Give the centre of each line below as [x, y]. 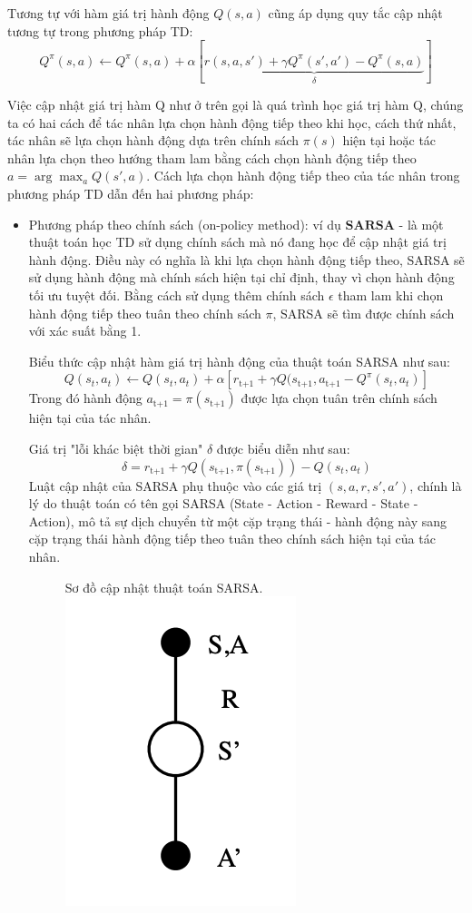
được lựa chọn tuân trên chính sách [339, 398]
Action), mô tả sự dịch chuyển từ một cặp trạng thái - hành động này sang [238, 520]
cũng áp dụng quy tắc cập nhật [355, 13]
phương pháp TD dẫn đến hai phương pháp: [131, 194]
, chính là [436, 485]
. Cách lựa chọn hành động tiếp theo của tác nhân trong [303, 176]
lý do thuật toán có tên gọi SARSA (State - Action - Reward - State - [223, 503]
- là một [421, 224]
